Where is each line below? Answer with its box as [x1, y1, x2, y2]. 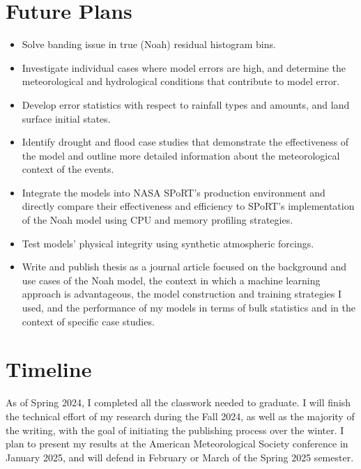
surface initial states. [22, 111, 111, 125]
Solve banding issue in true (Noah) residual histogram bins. [22, 37, 276, 52]
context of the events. [22, 162, 114, 176]
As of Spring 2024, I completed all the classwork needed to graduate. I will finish [6, 395, 351, 410]
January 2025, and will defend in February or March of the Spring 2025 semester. [6, 449, 354, 464]
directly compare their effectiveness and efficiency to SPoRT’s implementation [22, 199, 355, 213]
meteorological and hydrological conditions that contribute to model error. [22, 74, 340, 89]
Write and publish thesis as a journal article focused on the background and [22, 259, 347, 274]
